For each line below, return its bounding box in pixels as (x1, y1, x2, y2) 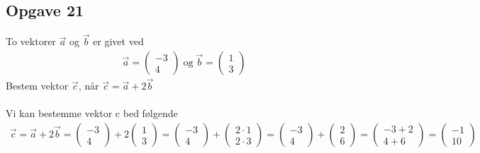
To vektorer (6, 34, 56, 49)
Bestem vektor (6, 78, 69, 93)
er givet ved (93, 34, 144, 49)
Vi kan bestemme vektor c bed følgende (6, 106, 178, 121)
